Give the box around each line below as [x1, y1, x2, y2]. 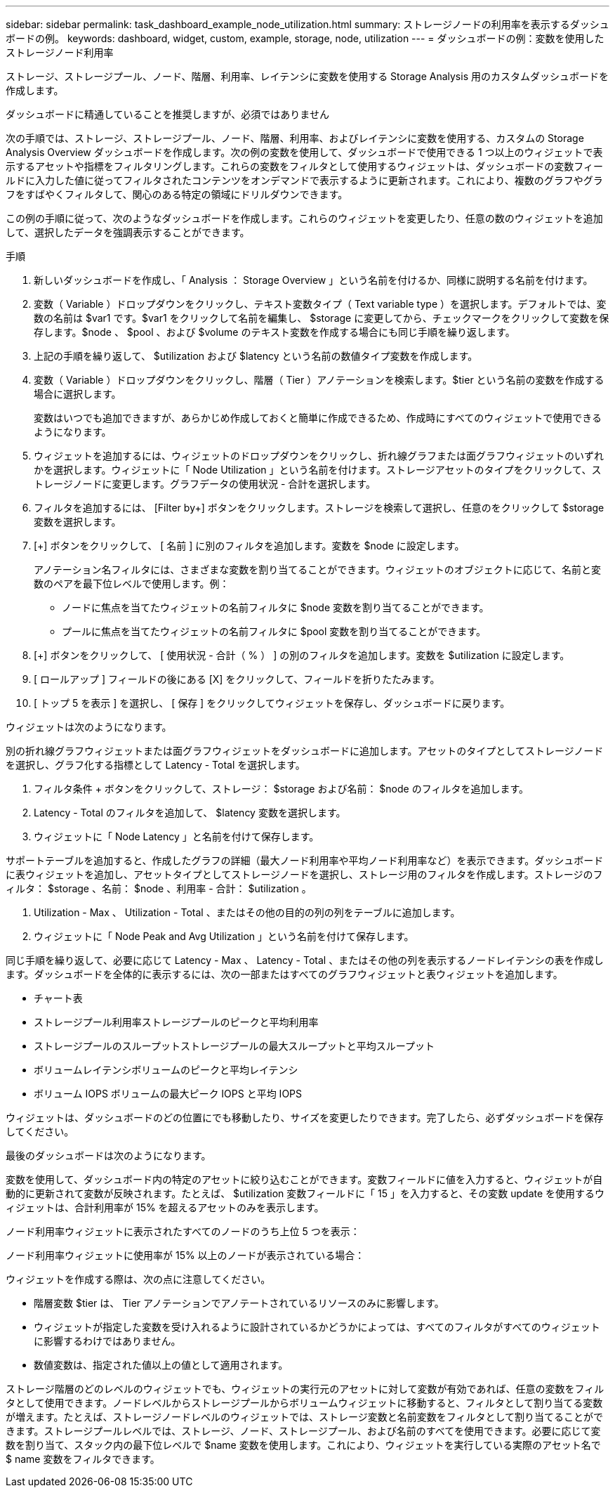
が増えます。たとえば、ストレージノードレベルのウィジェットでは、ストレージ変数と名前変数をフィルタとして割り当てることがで [6, 1411, 604, 1423]
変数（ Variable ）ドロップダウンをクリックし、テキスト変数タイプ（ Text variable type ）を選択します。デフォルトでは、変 [34, 298, 607, 310]
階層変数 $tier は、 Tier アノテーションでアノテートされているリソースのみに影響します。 [34, 1297, 444, 1309]
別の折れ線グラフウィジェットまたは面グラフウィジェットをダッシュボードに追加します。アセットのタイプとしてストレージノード [6, 745, 604, 757]
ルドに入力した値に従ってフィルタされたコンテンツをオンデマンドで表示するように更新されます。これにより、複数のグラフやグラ [6, 174, 603, 186]
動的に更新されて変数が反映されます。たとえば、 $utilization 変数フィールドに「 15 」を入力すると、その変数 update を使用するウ [6, 1187, 605, 1199]
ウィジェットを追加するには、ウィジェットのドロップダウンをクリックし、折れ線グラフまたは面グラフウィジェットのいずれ [34, 450, 604, 462]
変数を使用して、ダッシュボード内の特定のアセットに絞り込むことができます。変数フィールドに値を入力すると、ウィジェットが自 [6, 1173, 603, 1185]
